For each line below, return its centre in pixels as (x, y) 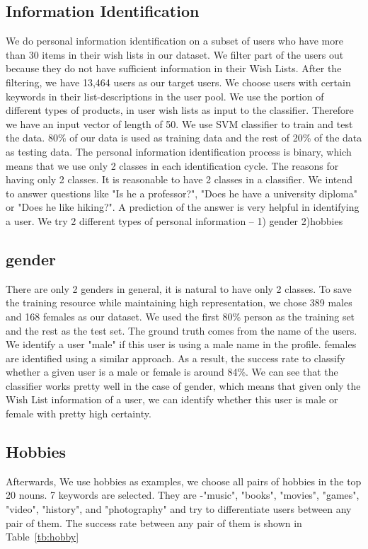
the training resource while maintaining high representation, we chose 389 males (179, 302)
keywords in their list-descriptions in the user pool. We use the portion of (165, 96)
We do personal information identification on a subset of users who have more (174, 41)
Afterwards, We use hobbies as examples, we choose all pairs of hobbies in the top (184, 481)
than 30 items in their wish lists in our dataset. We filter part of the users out (175, 54)
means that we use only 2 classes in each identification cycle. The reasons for (172, 165)
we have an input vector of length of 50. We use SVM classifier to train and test (179, 123)
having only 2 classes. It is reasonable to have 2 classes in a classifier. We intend (179, 179)
